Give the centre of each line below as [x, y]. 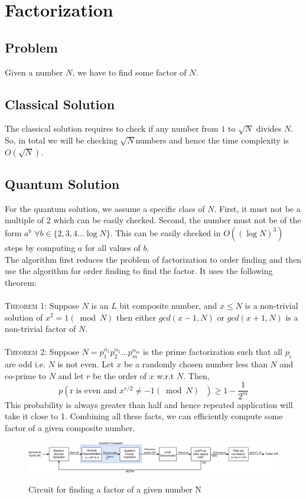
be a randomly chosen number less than [196, 364]
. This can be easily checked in [165, 232]
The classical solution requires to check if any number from [112, 128]
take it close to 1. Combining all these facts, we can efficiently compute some [144, 416]
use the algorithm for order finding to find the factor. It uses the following [139, 271]
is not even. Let [86, 364]
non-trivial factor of [40, 329]
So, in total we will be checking [61, 140]
